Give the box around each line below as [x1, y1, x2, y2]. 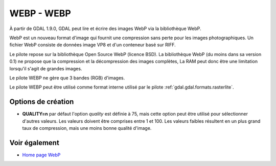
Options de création [9, 97, 74, 106]
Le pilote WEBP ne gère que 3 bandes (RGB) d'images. [9, 74, 125, 81]
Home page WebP [22, 152, 61, 158]
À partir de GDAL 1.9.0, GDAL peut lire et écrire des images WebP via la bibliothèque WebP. [9, 25, 201, 32]
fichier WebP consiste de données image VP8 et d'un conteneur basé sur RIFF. [9, 42, 176, 48]
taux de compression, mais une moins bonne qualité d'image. [22, 125, 152, 131]
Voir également [9, 138, 60, 147]
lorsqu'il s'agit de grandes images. [9, 65, 82, 71]
